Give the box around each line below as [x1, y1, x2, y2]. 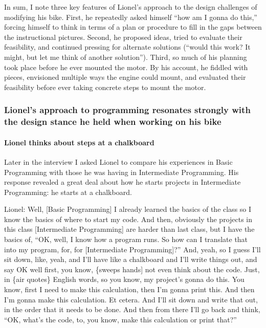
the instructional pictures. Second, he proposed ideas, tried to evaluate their [4, 31, 242, 42]
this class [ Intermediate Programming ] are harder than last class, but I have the [4, 224, 255, 234]
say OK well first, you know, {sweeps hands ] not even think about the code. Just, [4, 264, 260, 274]
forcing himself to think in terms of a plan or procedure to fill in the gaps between [4, 21, 262, 32]
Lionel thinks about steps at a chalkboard [4, 137, 154, 147]
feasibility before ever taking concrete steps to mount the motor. [4, 81, 206, 92]
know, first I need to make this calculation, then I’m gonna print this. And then [4, 284, 255, 295]
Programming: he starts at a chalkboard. [4, 186, 132, 197]
